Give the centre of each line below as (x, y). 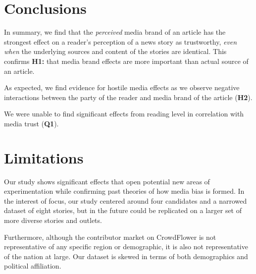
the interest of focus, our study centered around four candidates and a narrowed (126, 200)
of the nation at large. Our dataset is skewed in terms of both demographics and (126, 256)
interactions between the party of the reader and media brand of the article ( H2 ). (128, 97)
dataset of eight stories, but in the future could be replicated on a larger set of (123, 210)
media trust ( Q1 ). (31, 123)
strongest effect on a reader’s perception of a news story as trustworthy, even (121, 41)
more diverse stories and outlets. (53, 220)
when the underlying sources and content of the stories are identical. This (115, 51)
